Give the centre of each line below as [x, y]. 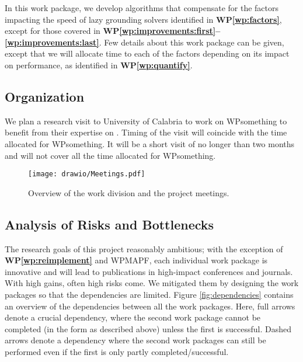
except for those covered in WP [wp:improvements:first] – [113, 31]
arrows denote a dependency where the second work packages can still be [135, 340]
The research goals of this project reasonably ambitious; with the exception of [144, 248]
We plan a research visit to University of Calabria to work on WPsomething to [146, 121]
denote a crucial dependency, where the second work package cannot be [133, 317]
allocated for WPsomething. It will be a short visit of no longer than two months [150, 143]
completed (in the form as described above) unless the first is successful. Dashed [148, 328]
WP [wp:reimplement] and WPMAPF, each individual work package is [136, 260]
